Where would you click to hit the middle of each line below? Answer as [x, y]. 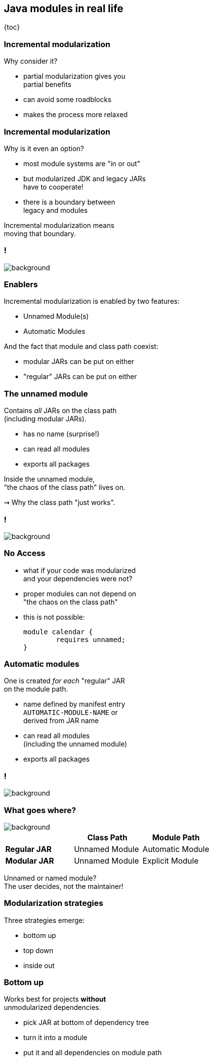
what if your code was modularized [80, 570]
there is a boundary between [69, 202]
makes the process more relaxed [76, 115]
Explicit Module [170, 860]
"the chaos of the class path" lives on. [65, 487]
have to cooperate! [53, 187]
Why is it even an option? [44, 148]
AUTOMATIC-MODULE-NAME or [71, 712]
